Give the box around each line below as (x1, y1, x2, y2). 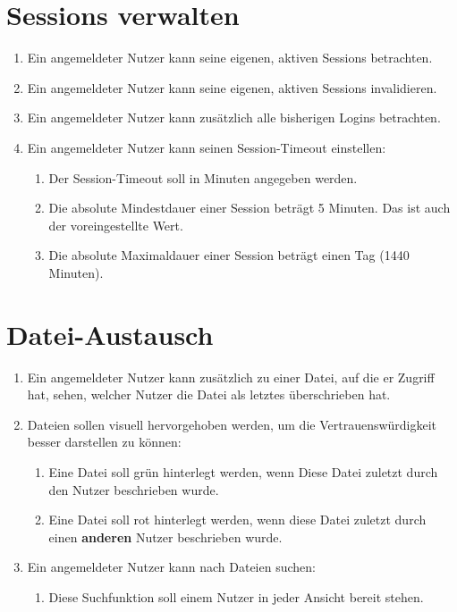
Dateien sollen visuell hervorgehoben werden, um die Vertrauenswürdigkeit (27, 415, 437, 433)
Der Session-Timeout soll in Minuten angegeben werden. (48, 168, 358, 187)
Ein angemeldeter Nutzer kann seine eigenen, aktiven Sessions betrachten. (27, 48, 433, 67)
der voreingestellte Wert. (48, 215, 183, 234)
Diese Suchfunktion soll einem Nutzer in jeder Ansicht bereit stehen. (48, 587, 424, 606)
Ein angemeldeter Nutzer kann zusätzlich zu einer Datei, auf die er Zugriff (27, 367, 435, 386)
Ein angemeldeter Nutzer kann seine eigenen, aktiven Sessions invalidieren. (27, 78, 437, 96)
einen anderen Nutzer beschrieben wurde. (48, 527, 283, 546)
